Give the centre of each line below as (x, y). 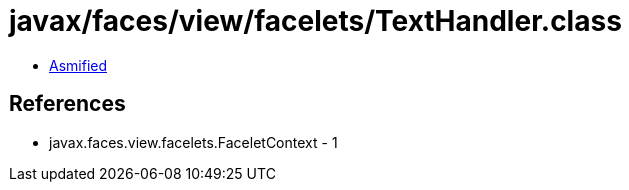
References (67, 104)
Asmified (78, 65)
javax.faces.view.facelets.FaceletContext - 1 (193, 142)
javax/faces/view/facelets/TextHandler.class (315, 21)
